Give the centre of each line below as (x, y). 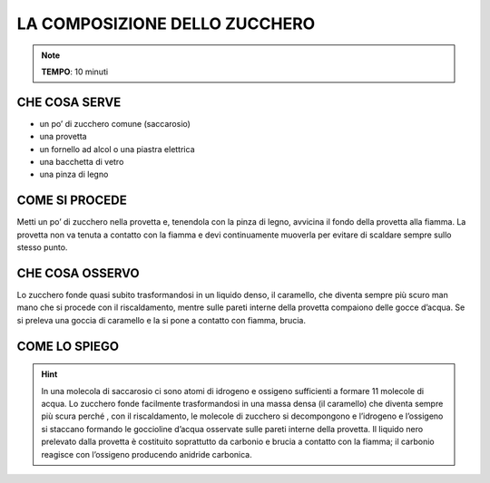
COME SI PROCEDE (72, 201)
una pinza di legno (74, 174)
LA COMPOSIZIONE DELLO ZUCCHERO (166, 24)
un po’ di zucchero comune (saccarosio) (115, 123)
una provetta (63, 137)
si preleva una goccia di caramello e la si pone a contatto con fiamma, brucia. (161, 320)
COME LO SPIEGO (68, 346)
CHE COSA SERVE (69, 102)
